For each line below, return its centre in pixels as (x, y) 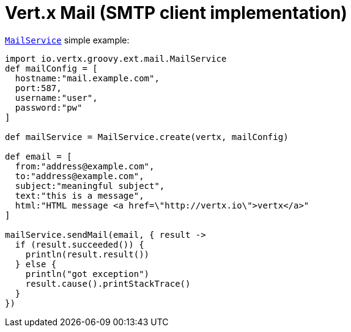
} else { (36, 264)
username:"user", (56, 98)
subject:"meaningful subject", (90, 186)
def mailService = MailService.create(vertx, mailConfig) (147, 137)
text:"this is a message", (79, 195)
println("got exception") (87, 274)
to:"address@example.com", (79, 176)
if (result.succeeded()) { (79, 244)
